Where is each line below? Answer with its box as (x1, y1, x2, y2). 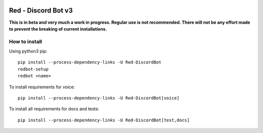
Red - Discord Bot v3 (9, 6, 73, 15)
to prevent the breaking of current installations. (9, 26, 107, 32)
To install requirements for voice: (9, 84, 75, 90)
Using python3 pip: (9, 49, 48, 54)
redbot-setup (18, 66, 49, 72)
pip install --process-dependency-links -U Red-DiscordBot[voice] (18, 95, 180, 100)
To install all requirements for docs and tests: (9, 106, 99, 112)
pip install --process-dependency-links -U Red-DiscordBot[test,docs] (18, 117, 190, 123)
